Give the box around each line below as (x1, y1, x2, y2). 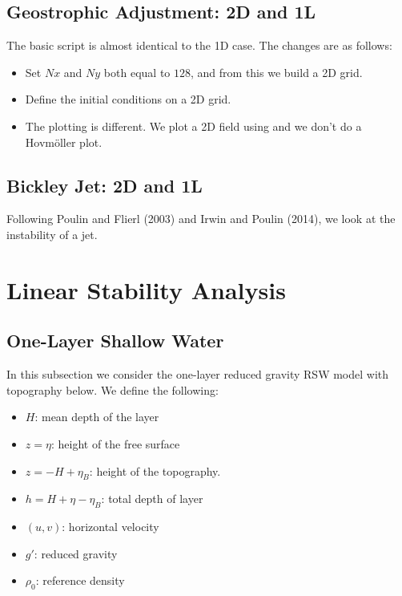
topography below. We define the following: (6, 381, 219, 398)
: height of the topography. (89, 462, 221, 479)
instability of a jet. (6, 225, 98, 242)
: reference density (35, 572, 125, 589)
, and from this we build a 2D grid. (191, 63, 363, 80)
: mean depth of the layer (34, 408, 159, 425)
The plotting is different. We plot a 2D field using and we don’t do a (25, 117, 362, 134)
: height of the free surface (50, 435, 180, 452)
